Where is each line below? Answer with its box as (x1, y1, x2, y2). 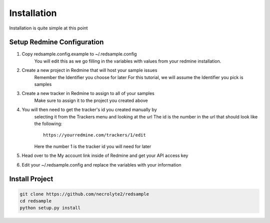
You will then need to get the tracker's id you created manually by (21, 106, 157, 112)
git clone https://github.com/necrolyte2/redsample (19, 191, 149, 197)
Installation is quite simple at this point (9, 25, 88, 31)
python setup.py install (19, 205, 81, 211)
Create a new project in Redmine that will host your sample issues (21, 67, 157, 73)
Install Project (9, 175, 53, 183)
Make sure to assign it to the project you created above (34, 97, 148, 103)
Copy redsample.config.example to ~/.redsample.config (21, 51, 137, 57)
